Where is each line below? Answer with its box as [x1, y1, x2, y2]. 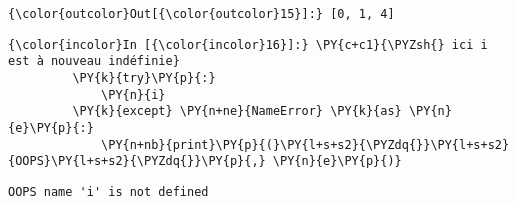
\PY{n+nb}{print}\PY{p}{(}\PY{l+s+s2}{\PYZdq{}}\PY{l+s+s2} [101, 137, 510, 152]
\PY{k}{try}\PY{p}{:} [72, 70, 216, 85]
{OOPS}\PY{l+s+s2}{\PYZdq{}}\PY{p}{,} [8, 154, 266, 169]
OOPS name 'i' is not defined [8, 184, 209, 199]
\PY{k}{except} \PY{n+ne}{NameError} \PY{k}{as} [72, 104, 402, 119]
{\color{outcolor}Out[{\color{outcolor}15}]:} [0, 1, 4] [8, 7, 395, 21]
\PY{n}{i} [101, 87, 166, 102]
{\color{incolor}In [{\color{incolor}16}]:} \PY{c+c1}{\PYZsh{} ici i [8, 37, 488, 52]
